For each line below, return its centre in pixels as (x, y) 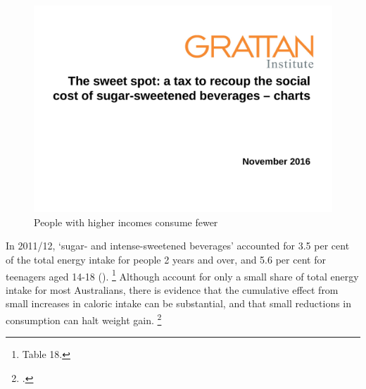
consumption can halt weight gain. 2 (84, 319)
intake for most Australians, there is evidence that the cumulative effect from (172, 289)
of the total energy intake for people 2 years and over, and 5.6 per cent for (166, 259)
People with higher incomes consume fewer (126, 222)
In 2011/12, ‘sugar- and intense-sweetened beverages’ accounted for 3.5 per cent (178, 246)
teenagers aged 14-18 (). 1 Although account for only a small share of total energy (182, 275)
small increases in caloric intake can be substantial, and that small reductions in (179, 303)
